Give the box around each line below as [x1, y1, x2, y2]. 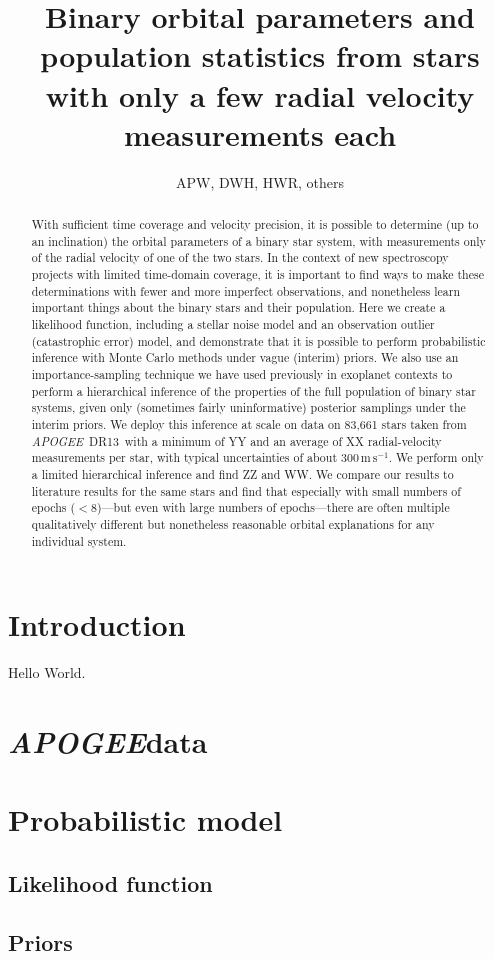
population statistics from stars [40, 35, 480, 76]
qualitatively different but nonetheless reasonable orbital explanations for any [31, 515, 435, 532]
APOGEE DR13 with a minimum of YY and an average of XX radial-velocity [31, 432, 442, 449]
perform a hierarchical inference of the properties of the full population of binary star [31, 382, 476, 399]
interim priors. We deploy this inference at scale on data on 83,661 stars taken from [31, 415, 467, 432]
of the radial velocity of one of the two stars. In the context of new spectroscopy [31, 249, 449, 266]
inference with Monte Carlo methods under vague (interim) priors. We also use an [31, 349, 459, 366]
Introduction [8, 604, 186, 645]
